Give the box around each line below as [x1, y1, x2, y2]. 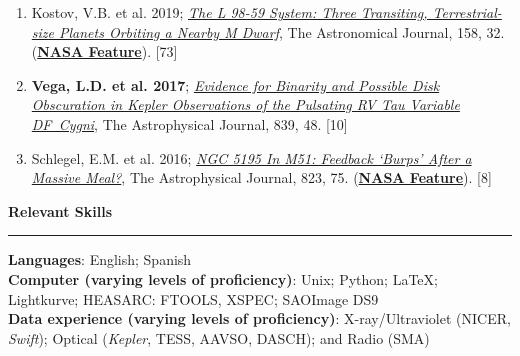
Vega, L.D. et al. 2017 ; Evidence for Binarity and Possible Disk [31, 74, 440, 95]
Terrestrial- [432, 2, 502, 22]
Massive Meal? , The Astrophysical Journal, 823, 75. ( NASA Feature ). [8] [31, 167, 492, 188]
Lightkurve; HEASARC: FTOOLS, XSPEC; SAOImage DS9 [8, 288, 379, 309]
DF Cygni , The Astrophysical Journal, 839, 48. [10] [31, 113, 348, 134]
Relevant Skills [8, 200, 113, 221]
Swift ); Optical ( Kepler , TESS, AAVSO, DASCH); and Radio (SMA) [8, 327, 430, 348]
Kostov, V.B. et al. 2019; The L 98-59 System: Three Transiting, [31, 2, 428, 22]
